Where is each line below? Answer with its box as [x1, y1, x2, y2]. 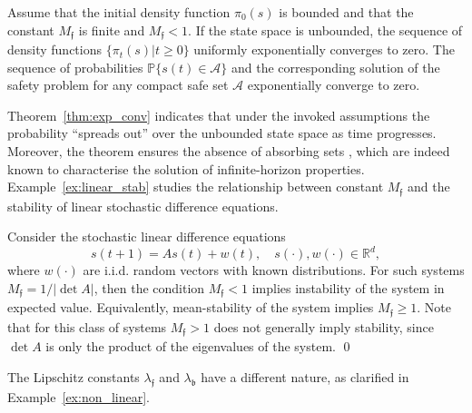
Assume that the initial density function [7, 3, 231, 21]
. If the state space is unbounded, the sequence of [188, 20, 463, 39]
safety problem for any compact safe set [7, 75, 229, 94]
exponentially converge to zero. [247, 75, 420, 94]
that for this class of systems [7, 317, 167, 336]
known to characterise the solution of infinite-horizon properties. [7, 159, 365, 178]
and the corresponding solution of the [231, 57, 440, 76]
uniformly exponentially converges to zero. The [193, 40, 455, 59]
